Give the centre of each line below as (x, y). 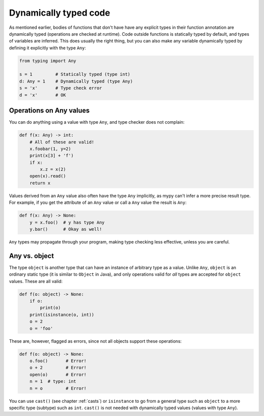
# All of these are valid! (62, 142)
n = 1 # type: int (53, 382)
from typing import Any (48, 61)
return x (40, 183)
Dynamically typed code (60, 13)
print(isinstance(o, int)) (62, 315)
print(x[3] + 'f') (52, 156)
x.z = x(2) (53, 169)
